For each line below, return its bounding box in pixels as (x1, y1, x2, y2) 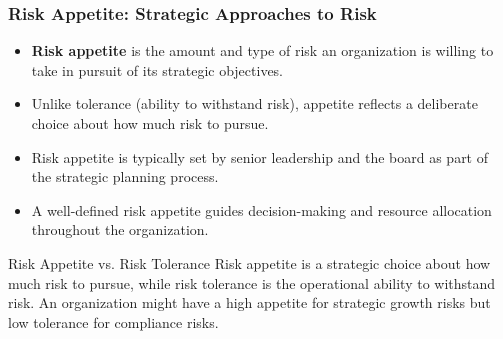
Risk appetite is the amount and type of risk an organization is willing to (31, 40, 494, 61)
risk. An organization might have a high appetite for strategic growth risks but (8, 292, 491, 313)
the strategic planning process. (31, 166, 219, 187)
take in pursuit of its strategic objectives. (31, 59, 284, 80)
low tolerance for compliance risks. (8, 311, 219, 332)
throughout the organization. (31, 219, 209, 240)
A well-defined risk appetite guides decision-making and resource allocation (31, 199, 492, 220)
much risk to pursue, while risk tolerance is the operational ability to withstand (8, 272, 496, 293)
